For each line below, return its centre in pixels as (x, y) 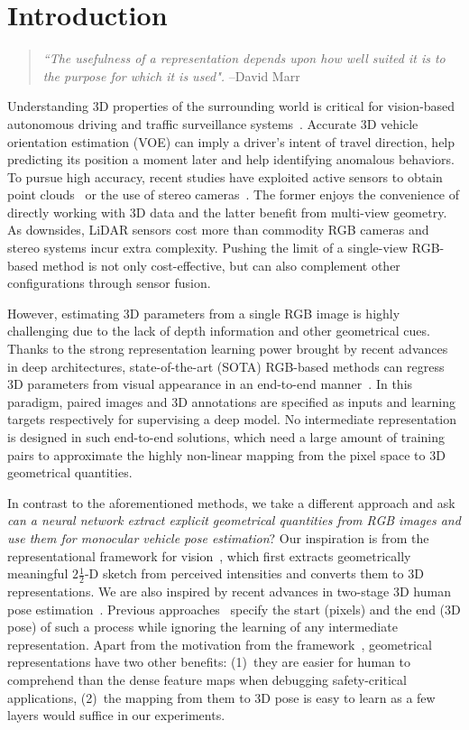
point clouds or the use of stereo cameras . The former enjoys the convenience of (234, 194)
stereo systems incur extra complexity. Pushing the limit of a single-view (208, 248)
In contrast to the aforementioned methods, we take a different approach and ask (231, 502)
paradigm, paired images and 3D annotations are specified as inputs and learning (231, 401)
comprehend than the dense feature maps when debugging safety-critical (207, 679)
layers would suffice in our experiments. (116, 715)
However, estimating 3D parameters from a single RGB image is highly (204, 313)
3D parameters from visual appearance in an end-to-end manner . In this (210, 384)
